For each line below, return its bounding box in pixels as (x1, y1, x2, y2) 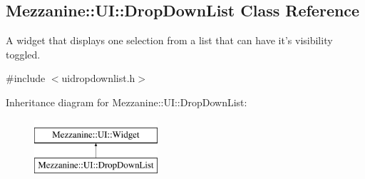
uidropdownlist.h (61, 71, 135, 86)
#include (6, 71, 46, 86)
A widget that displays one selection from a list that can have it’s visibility (6, 33, 333, 48)
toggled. (6, 46, 41, 61)
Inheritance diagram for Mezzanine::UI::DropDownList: (6, 94, 247, 109)
